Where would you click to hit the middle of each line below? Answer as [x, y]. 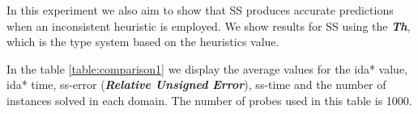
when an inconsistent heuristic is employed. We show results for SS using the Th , [209, 25]
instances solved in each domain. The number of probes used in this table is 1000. [209, 100]
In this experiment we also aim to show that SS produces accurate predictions [200, 10]
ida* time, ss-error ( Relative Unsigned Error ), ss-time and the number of [196, 84]
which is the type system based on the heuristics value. [143, 42]
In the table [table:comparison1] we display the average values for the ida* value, [207, 68]
